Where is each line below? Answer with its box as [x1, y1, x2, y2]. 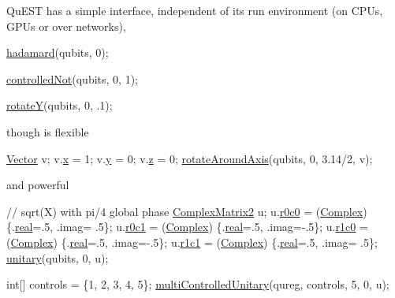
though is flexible [6, 123, 89, 140]
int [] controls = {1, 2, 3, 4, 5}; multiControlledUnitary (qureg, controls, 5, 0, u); [6, 276, 389, 292]
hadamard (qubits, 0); [6, 44, 109, 61]
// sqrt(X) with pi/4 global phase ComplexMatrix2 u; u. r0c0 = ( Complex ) [6, 203, 367, 219]
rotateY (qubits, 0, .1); [6, 97, 113, 114]
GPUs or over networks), [6, 17, 126, 34]
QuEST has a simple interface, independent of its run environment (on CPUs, [6, 2, 383, 18]
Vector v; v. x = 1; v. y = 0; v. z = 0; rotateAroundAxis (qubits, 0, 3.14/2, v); [6, 150, 373, 166]
